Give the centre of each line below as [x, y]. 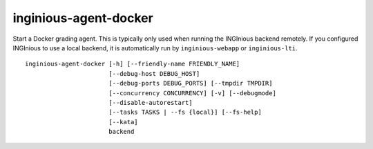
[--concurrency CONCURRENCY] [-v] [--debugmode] [192, 93]
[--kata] [123, 122]
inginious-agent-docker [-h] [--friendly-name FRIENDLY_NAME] [133, 64]
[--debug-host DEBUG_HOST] [154, 73]
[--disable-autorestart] [150, 102]
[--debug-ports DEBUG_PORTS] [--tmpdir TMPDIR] [190, 83]
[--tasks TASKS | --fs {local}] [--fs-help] [185, 112]
